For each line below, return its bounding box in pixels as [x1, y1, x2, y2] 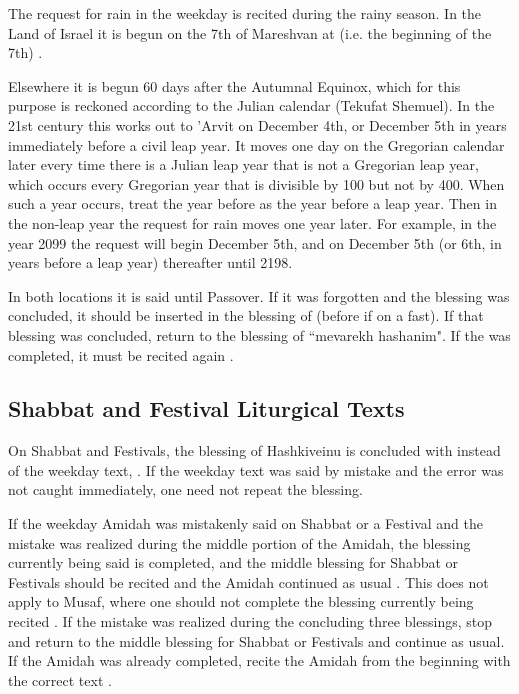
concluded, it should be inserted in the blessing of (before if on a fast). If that [8, 305, 484, 326]
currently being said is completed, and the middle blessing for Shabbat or [8, 552, 459, 573]
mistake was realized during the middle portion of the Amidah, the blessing [8, 532, 471, 553]
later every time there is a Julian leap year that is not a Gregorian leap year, [8, 154, 479, 175]
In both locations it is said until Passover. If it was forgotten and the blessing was [8, 285, 510, 306]
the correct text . [8, 669, 112, 690]
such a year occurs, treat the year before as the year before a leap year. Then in [8, 193, 497, 214]
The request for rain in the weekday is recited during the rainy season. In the [8, 3, 482, 23]
